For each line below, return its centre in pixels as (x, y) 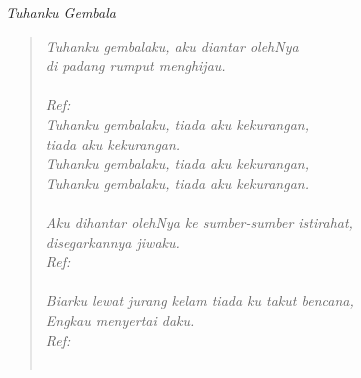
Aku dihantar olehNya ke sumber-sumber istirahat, (199, 221)
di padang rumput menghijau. (135, 65)
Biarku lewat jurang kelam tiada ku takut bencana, (199, 300)
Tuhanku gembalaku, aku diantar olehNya (172, 45)
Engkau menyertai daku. (120, 319)
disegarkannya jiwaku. (112, 241)
